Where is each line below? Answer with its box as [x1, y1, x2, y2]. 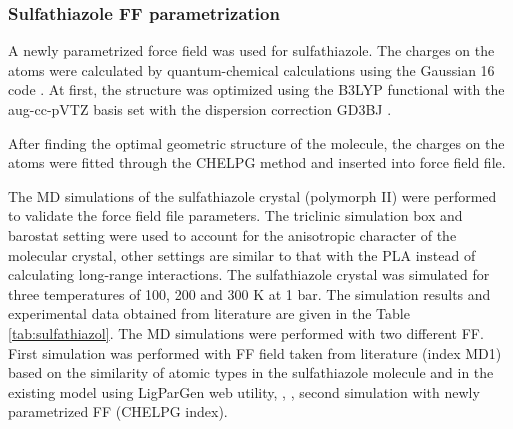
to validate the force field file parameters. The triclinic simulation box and [8, 205, 463, 226]
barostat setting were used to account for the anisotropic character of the [8, 224, 457, 245]
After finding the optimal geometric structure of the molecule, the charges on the [8, 132, 505, 153]
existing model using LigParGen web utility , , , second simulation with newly [8, 381, 480, 402]
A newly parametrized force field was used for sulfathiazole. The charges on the [8, 40, 495, 61]
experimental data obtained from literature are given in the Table [8, 303, 410, 324]
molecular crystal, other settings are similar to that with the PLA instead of [8, 244, 476, 265]
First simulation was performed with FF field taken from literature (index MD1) [8, 342, 502, 363]
